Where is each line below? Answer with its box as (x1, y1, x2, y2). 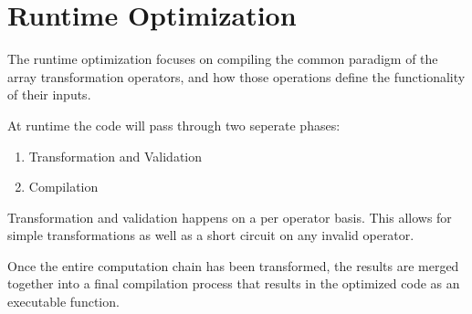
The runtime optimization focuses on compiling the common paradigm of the (7, 49, 438, 68)
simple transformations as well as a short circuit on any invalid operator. (7, 225, 414, 245)
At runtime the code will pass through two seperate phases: (7, 115, 341, 134)
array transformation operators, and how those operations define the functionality (7, 67, 466, 86)
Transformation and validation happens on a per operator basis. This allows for (7, 207, 452, 226)
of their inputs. (7, 85, 91, 104)
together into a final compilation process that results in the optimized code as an (7, 274, 460, 293)
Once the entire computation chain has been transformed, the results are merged (7, 256, 459, 275)
